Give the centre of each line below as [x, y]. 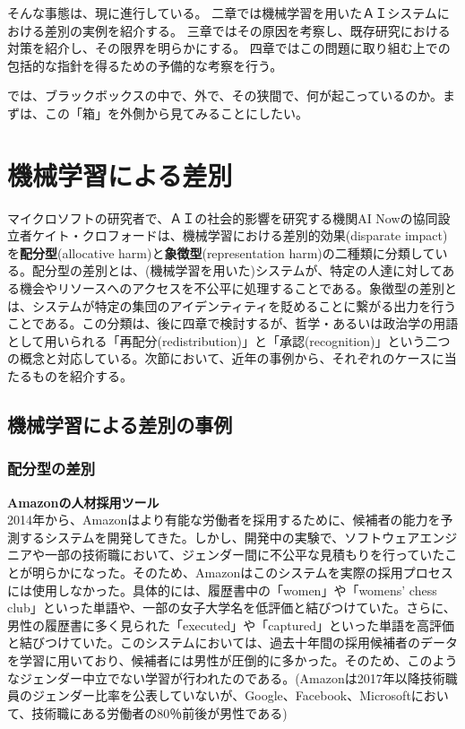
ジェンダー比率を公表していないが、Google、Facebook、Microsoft [221, 695]
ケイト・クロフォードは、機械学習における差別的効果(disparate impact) [240, 235]
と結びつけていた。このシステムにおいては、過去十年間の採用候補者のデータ [232, 642]
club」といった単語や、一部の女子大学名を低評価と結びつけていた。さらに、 [232, 607]
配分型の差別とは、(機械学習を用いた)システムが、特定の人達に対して [237, 270]
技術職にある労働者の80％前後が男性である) [159, 712]
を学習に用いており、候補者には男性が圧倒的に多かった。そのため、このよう [232, 660]
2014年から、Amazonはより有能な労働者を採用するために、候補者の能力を [224, 520]
